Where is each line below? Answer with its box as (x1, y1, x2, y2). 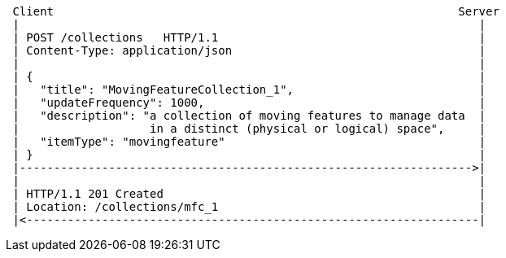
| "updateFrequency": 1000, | (12, 96, 486, 109)
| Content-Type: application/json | (12, 44, 486, 57)
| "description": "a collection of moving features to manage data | (12, 109, 486, 122)
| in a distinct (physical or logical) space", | (12, 122, 486, 135)
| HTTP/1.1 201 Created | (12, 187, 486, 200)
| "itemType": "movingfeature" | (12, 135, 486, 148)
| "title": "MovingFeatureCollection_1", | (12, 83, 486, 96)
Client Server (12, 5, 499, 18)
